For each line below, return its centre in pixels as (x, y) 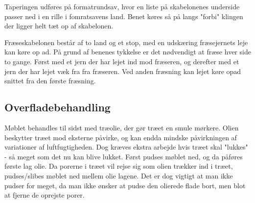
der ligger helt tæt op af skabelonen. (59, 26)
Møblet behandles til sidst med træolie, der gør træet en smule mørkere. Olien (122, 127)
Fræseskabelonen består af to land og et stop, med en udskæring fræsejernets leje (126, 42)
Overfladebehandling (58, 107)
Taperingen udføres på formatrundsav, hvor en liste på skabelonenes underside (122, 6)
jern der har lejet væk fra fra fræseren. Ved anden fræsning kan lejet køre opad (123, 71)
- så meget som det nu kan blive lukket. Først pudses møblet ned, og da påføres (124, 156)
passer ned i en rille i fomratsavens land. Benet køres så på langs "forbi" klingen (124, 16)
